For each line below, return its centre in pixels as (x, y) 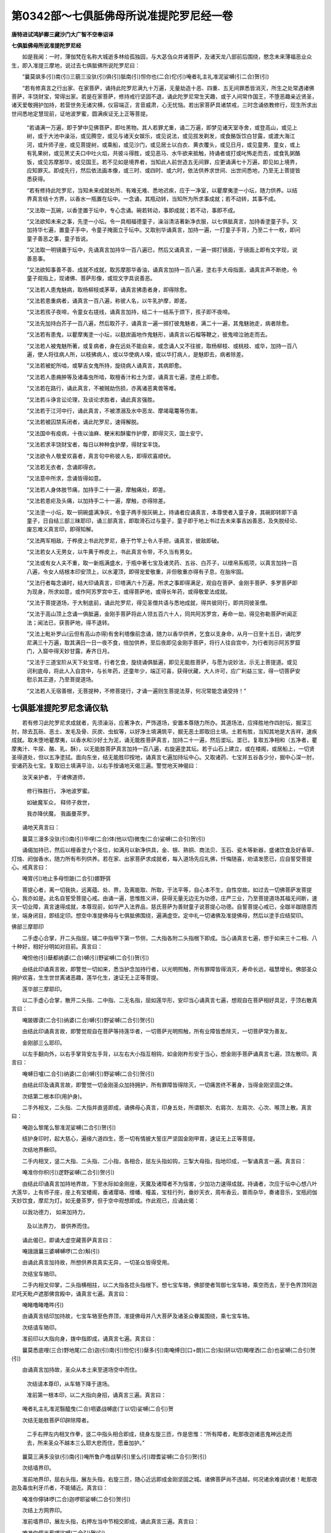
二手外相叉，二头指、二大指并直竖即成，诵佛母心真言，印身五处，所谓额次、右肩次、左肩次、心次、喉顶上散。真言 (167, 1107)
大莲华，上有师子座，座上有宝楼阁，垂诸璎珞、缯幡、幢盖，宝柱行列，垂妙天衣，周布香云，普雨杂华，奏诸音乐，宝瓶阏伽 (164, 1192)
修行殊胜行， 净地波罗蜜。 (60, 791)
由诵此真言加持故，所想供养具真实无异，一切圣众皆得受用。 (97, 1263)
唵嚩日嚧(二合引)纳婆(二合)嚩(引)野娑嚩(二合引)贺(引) (88, 1074)
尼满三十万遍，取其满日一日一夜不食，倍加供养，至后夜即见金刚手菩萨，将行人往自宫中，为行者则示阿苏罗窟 (163, 642)
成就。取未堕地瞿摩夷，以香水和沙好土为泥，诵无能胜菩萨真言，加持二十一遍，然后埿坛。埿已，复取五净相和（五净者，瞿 (164, 740)
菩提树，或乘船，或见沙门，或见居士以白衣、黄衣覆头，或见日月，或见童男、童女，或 (188, 145)
